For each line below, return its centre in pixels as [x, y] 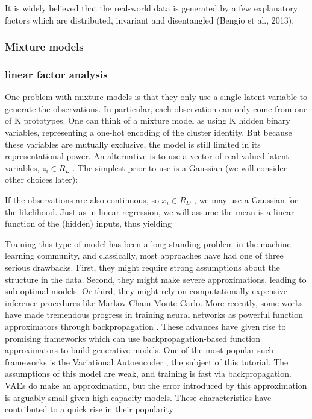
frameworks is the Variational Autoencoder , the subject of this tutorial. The [147, 361]
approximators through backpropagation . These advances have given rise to [145, 326]
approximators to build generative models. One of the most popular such [139, 350]
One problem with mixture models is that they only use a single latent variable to [156, 97]
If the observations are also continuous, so [82, 200]
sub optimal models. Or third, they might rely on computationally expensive [146, 291]
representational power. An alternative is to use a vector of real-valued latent [147, 156]
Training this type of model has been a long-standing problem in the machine [148, 243]
